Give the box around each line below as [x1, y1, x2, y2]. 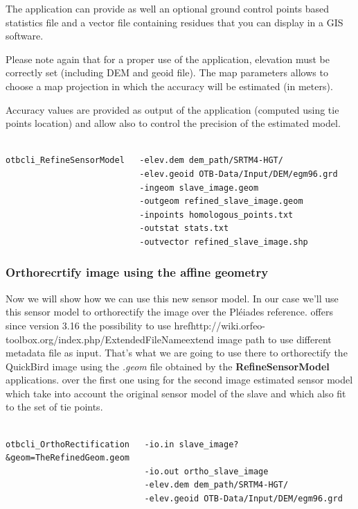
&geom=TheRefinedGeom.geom [6, 453, 129, 463]
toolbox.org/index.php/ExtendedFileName [6, 331, 186, 346]
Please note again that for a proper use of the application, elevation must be [6, 51, 330, 66]
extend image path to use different [186, 331, 332, 346]
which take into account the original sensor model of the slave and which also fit [6, 386, 346, 400]
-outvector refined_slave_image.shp [139, 236, 308, 247]
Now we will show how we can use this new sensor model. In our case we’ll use [6, 291, 339, 305]
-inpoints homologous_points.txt [139, 209, 294, 220]
